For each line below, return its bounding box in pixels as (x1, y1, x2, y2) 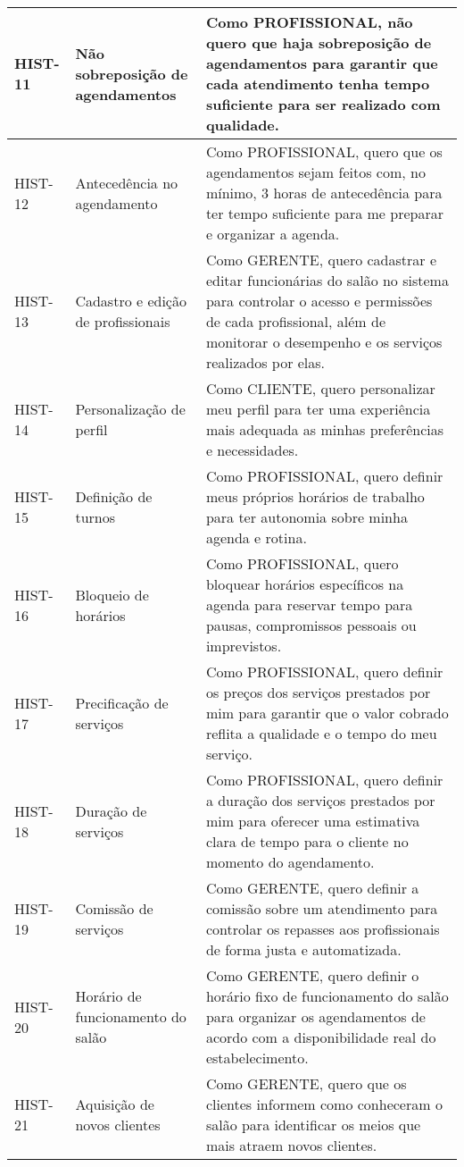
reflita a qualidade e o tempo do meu (205, 723, 437, 743)
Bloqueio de (75, 583, 149, 605)
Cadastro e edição (75, 290, 186, 311)
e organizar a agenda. (205, 223, 340, 244)
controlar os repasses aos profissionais (205, 919, 440, 939)
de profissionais (75, 311, 170, 332)
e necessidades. (205, 440, 299, 460)
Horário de (75, 986, 142, 1006)
